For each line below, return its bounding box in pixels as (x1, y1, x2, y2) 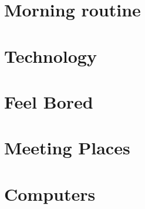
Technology (4, 43, 97, 68)
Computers (4, 181, 96, 205)
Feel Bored (4, 89, 93, 113)
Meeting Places (4, 136, 130, 160)
